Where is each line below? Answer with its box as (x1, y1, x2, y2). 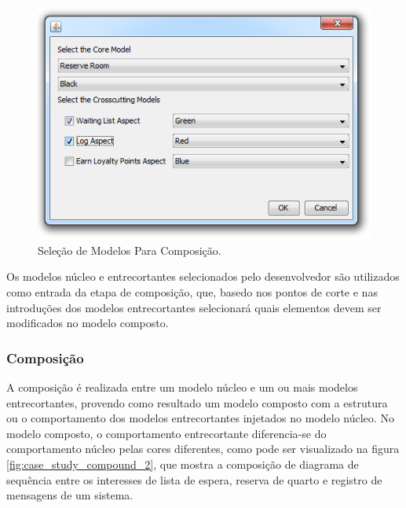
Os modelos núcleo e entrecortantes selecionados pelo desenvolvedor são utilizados (6, 268, 400, 285)
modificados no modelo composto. (6, 315, 169, 331)
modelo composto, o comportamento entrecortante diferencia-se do (6, 425, 327, 441)
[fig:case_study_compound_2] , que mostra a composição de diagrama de (6, 456, 359, 473)
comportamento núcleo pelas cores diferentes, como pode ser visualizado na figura (6, 440, 400, 457)
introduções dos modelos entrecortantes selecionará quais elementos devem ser (6, 299, 382, 315)
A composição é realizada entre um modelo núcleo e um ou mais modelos (6, 379, 358, 396)
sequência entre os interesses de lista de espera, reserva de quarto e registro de (6, 471, 382, 488)
